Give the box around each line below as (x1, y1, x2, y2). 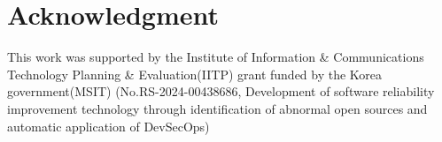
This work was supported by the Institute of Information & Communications (7, 48, 424, 66)
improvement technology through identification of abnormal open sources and (7, 99, 428, 117)
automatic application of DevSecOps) (7, 116, 210, 135)
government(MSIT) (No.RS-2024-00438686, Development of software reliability (7, 82, 435, 101)
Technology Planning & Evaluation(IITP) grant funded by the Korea (7, 64, 383, 83)
